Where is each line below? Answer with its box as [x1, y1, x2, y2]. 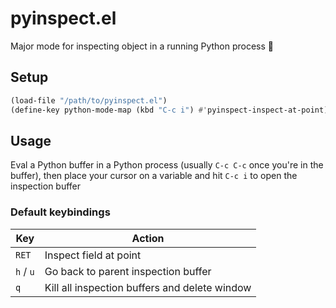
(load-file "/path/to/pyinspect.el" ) [10, 95, 168, 106]
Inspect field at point [44, 248, 142, 262]
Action [131, 231, 165, 245]
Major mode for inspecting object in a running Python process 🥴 [10, 40, 275, 52]
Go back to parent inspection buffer [44, 264, 212, 278]
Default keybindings [10, 205, 111, 219]
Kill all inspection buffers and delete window [44, 280, 252, 294]
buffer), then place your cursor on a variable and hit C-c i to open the [10, 170, 298, 182]
